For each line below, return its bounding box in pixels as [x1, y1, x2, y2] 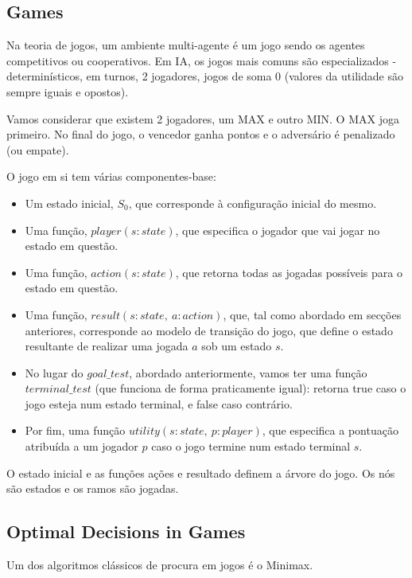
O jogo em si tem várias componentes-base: [6, 168, 216, 185]
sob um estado [201, 338, 272, 354]
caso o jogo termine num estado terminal [151, 438, 351, 455]
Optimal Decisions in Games [6, 519, 246, 544]
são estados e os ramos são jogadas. [6, 480, 179, 497]
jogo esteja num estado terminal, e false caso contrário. [25, 395, 293, 412]
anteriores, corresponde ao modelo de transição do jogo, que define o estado [25, 322, 393, 338]
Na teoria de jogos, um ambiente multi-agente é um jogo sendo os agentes [6, 37, 365, 53]
